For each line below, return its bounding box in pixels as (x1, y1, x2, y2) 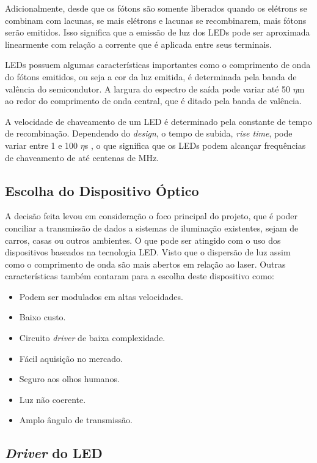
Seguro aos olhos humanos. (19, 372, 120, 385)
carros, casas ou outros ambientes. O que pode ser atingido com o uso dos (5, 233, 281, 246)
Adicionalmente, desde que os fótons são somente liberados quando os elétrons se (5, 2, 307, 14)
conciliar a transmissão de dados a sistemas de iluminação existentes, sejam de (5, 221, 299, 234)
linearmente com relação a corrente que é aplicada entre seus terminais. (5, 37, 272, 50)
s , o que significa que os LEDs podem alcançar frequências (84, 138, 306, 151)
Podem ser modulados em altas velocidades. (19, 290, 183, 303)
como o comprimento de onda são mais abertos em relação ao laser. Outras (5, 257, 286, 270)
